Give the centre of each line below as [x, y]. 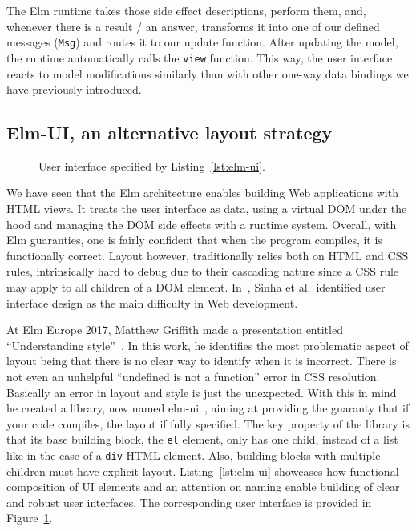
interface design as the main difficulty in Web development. [152, 302]
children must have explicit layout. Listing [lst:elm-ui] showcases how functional [203, 471]
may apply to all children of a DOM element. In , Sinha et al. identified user [196, 287]
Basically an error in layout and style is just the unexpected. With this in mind [202, 392]
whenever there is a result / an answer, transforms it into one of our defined [193, 26]
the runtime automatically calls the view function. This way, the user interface [200, 57]
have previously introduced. [74, 89]
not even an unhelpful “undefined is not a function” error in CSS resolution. [193, 377]
